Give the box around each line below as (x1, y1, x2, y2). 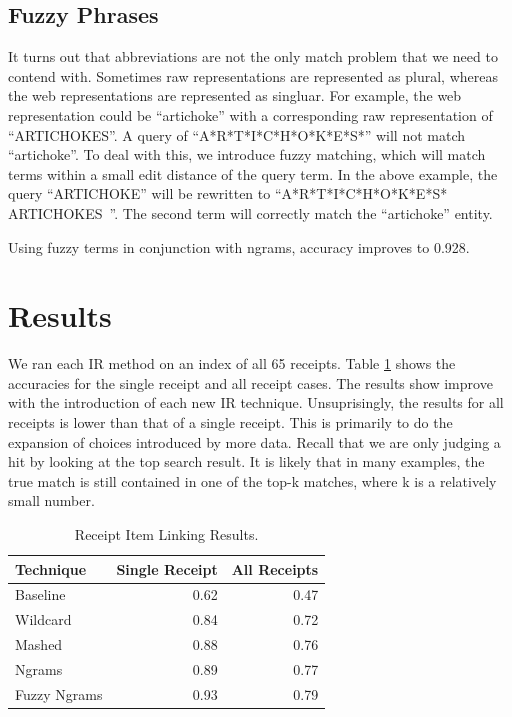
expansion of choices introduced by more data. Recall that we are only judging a (8, 431, 501, 452)
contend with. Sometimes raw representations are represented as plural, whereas (8, 65, 498, 86)
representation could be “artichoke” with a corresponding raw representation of (8, 104, 493, 125)
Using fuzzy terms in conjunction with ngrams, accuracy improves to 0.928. (8, 236, 470, 257)
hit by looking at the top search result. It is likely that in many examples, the (8, 451, 485, 472)
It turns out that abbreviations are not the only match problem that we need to (8, 46, 498, 67)
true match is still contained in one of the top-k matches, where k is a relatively (8, 470, 497, 491)
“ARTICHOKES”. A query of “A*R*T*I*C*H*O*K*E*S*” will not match (8, 124, 465, 145)
